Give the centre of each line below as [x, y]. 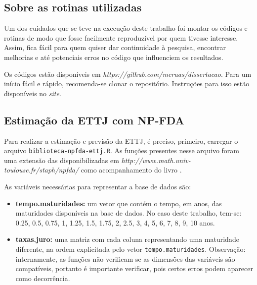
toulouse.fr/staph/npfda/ [42, 170]
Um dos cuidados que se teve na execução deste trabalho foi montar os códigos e [126, 28]
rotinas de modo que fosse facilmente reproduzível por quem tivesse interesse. [121, 37]
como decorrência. [43, 278]
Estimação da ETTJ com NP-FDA [94, 120]
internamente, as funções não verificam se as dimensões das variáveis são [125, 258]
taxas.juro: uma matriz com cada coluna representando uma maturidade [127, 239]
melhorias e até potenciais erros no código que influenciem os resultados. [114, 57]
